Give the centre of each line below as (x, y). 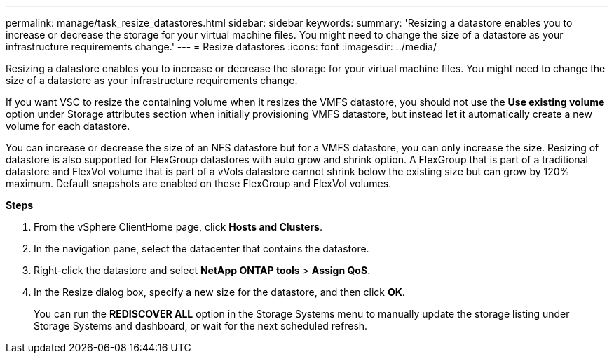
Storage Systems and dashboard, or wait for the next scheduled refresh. (201, 326)
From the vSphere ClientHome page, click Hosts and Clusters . (178, 227)
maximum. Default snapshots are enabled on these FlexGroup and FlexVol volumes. (199, 183)
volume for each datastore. (68, 126)
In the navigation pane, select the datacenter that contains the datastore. (202, 249)
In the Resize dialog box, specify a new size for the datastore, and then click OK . (219, 292)
